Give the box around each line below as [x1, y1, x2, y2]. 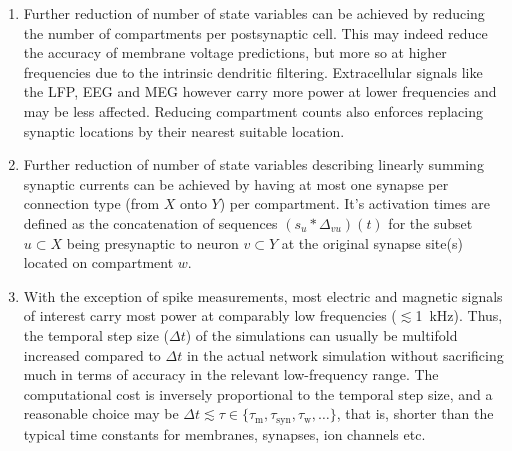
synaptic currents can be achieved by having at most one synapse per [23, 173, 449, 194]
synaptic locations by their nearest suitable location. [23, 120, 345, 141]
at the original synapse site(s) [281, 232, 463, 253]
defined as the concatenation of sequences [23, 212, 278, 233]
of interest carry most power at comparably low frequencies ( [23, 305, 397, 326]
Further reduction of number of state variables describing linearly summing [23, 154, 484, 175]
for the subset [388, 212, 473, 233]
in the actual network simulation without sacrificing [186, 344, 504, 365]
